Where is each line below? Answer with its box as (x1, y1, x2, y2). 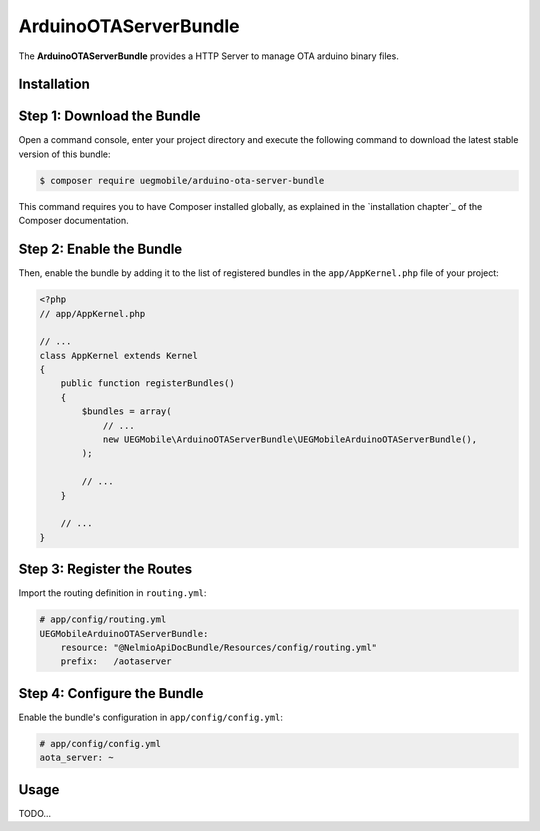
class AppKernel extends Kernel (39, 350, 199, 361)
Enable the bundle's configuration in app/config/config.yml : (18, 711, 284, 723)
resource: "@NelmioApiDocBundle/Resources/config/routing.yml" (60, 642, 378, 654)
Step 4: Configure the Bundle (18, 685, 204, 702)
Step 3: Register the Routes (18, 561, 193, 578)
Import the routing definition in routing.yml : (18, 587, 207, 599)
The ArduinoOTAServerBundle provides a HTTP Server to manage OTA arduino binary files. (18, 50, 399, 62)
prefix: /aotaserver (60, 656, 172, 667)
